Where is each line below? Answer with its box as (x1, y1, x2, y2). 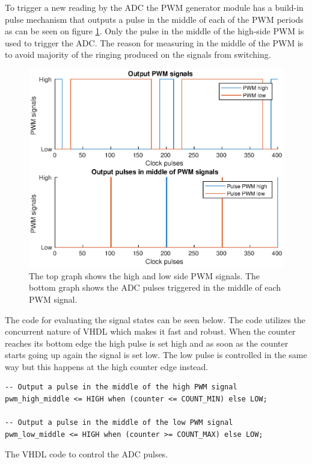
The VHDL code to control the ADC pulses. (5, 448, 168, 460)
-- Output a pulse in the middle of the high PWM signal (5, 383, 237, 392)
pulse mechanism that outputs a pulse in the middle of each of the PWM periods (5, 13, 304, 25)
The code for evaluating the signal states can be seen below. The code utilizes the (5, 313, 306, 326)
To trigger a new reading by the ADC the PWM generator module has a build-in (5, 1, 304, 13)
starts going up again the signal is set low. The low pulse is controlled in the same (5, 348, 307, 361)
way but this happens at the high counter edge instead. (5, 360, 209, 373)
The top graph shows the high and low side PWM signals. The (29, 269, 260, 282)
